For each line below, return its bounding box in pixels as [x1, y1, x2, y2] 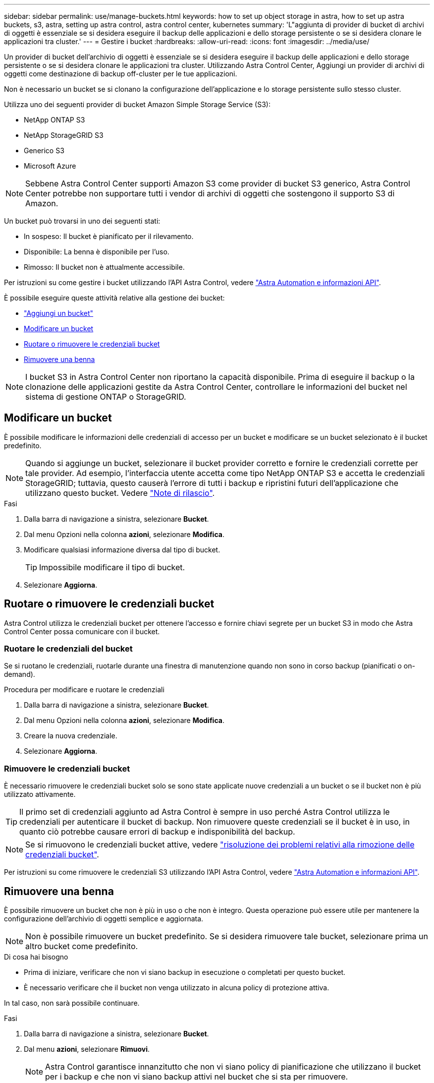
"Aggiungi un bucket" [24, 309, 94, 317]
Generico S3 [24, 146, 64, 155]
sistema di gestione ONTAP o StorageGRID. [25, 392, 186, 402]
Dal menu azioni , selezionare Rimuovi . [24, 1045, 150, 1054]
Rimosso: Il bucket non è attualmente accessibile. [24, 263, 185, 271]
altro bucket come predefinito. [25, 941, 138, 952]
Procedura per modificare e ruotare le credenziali [4, 685, 164, 694]
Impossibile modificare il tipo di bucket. [39, 562, 185, 572]
